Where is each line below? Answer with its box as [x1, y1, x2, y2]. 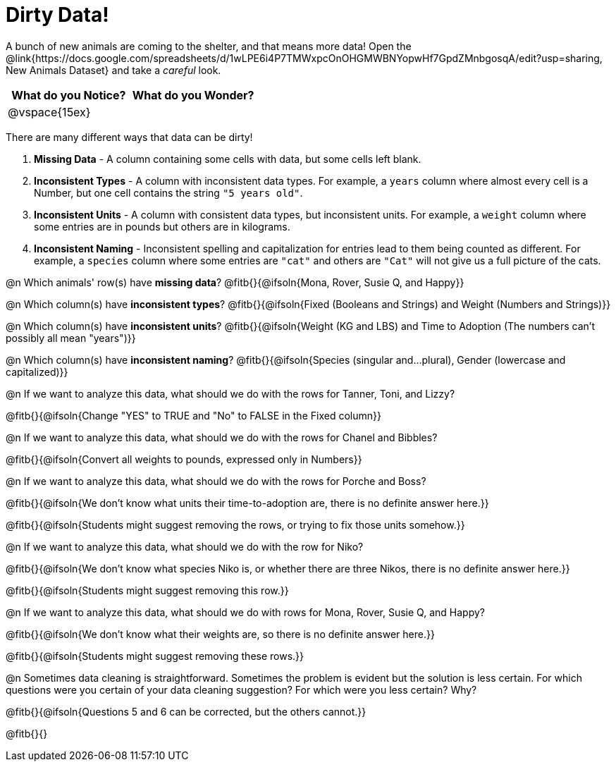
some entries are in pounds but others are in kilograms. [34, 220, 290, 233]
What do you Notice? [11, 87, 126, 102]
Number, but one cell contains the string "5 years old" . [34, 186, 303, 199]
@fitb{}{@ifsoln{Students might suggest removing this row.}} [6, 584, 289, 596]
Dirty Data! [6, 3, 109, 27]
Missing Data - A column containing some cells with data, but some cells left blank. [34, 152, 421, 165]
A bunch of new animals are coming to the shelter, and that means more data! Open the [6, 39, 412, 52]
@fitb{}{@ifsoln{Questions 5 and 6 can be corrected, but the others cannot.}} [6, 705, 366, 718]
